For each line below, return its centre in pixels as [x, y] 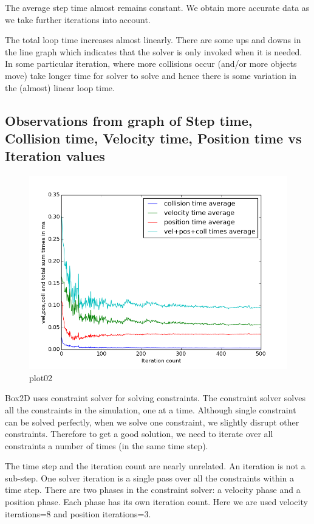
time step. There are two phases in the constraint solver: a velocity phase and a [153, 490]
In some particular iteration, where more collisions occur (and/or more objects [151, 64]
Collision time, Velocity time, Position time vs [153, 138]
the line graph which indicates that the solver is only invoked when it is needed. [154, 51]
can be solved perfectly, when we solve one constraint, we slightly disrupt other [152, 422]
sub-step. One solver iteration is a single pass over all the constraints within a [150, 477]
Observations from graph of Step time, [129, 120]
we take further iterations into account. [78, 19]
